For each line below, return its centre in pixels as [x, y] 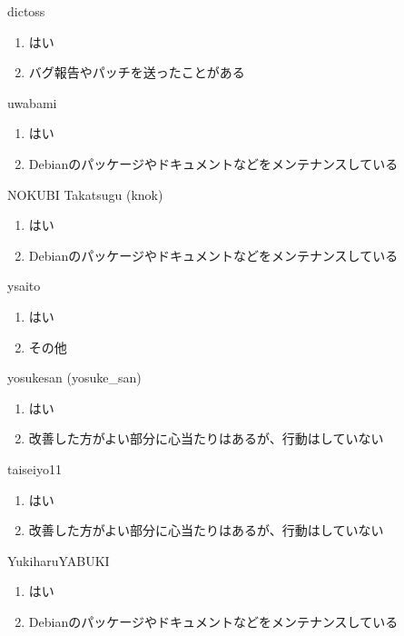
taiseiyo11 [34, 468]
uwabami [32, 102]
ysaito [24, 286]
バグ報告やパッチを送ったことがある [137, 72]
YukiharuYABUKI [59, 560]
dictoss [26, 11]
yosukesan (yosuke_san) [74, 378]
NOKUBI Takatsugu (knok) [85, 194]
